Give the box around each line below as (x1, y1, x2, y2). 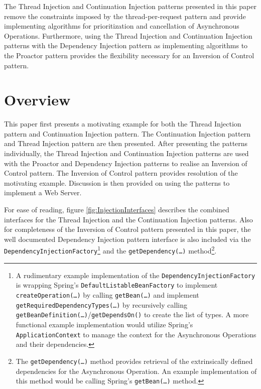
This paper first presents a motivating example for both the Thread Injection (4, 118, 241, 129)
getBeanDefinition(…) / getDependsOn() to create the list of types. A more (16, 309, 249, 320)
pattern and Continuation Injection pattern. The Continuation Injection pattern (4, 128, 250, 139)
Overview (4, 89, 71, 110)
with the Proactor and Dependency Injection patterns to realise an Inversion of (4, 158, 247, 168)
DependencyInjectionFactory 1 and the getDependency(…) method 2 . (4, 244, 217, 256)
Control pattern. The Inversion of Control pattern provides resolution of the (4, 168, 238, 178)
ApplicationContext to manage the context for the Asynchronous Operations (16, 329, 256, 339)
